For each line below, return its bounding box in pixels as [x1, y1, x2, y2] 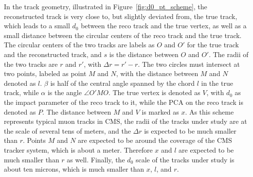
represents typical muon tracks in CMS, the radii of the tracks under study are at [4, 116, 247, 126]
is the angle [47, 87, 82, 98]
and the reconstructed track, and [4, 49, 102, 59]
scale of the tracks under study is [135, 154, 235, 164]
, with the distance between [116, 68, 199, 79]
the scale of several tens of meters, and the [4, 125, 131, 136]
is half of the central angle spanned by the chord [50, 78, 195, 88]
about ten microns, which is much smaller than [4, 164, 145, 174]
